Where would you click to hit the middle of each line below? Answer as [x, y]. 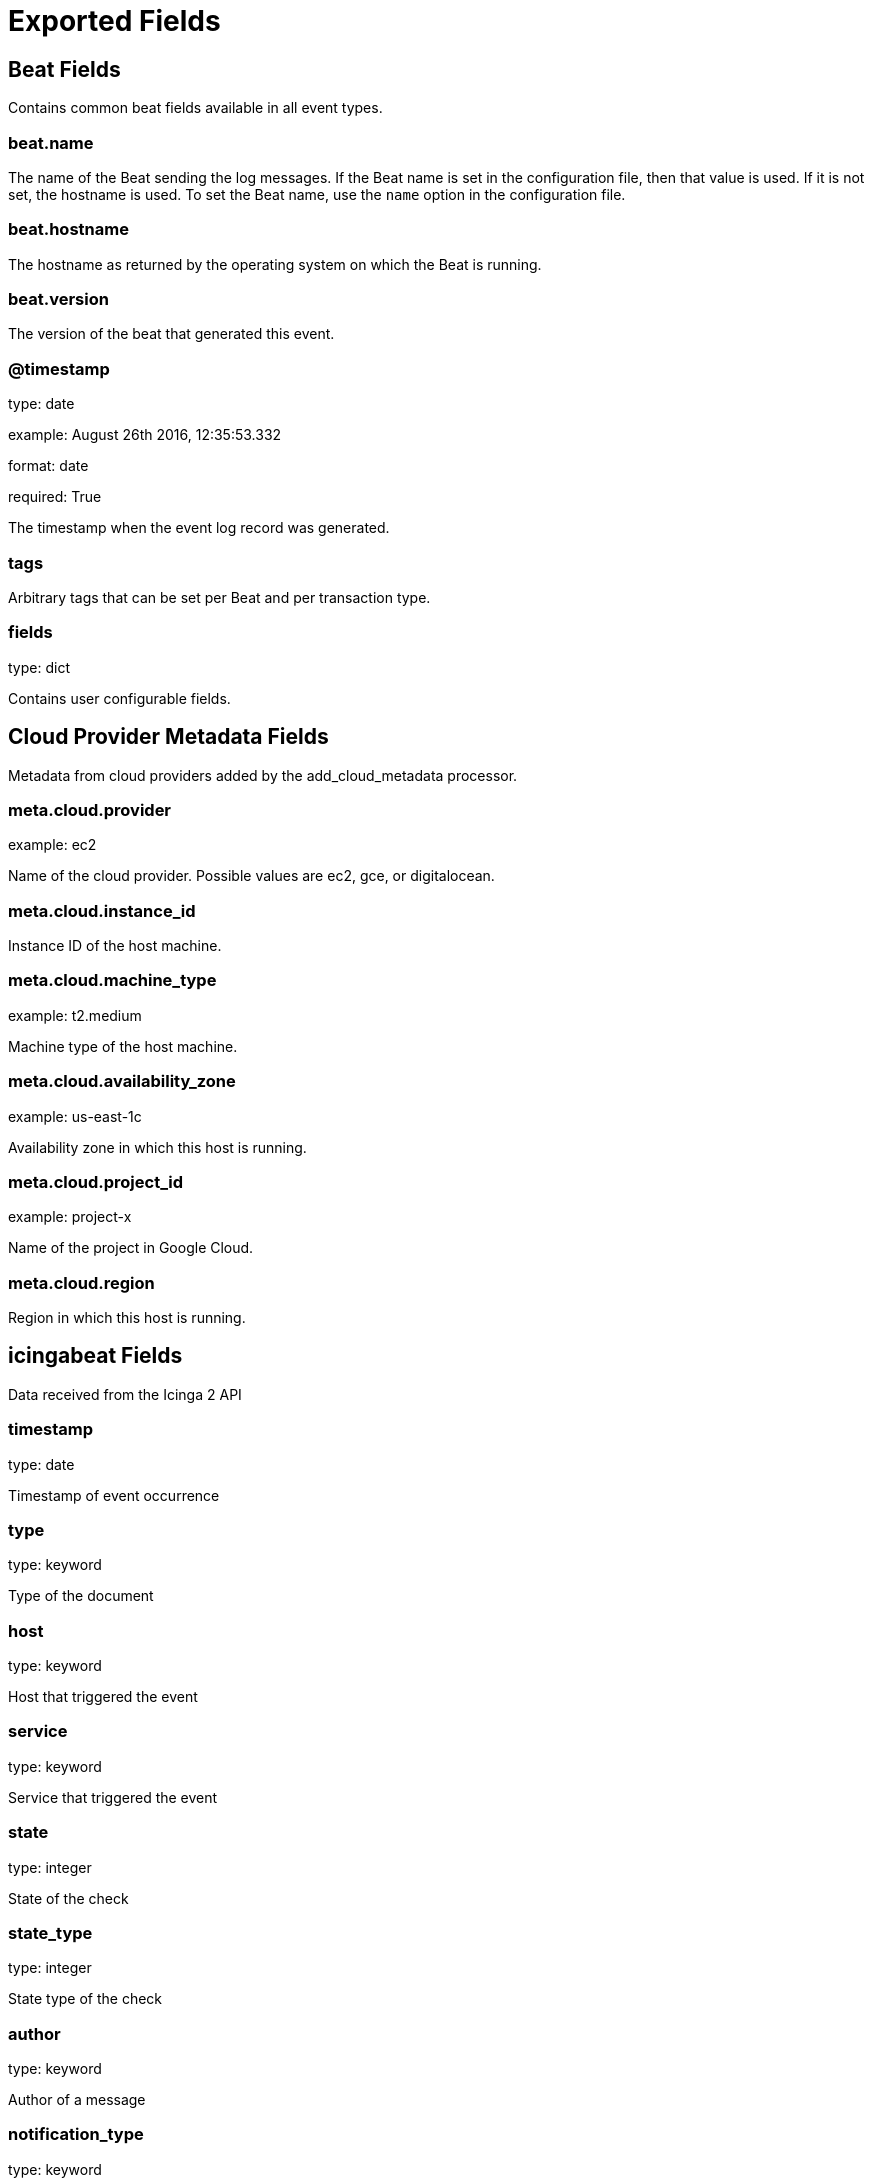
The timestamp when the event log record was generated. [199, 528]
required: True [55, 497]
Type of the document [81, 1596]
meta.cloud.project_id [95, 1181]
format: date [48, 466]
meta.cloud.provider [90, 809]
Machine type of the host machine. [123, 1046]
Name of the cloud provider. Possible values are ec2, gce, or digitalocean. [251, 876]
